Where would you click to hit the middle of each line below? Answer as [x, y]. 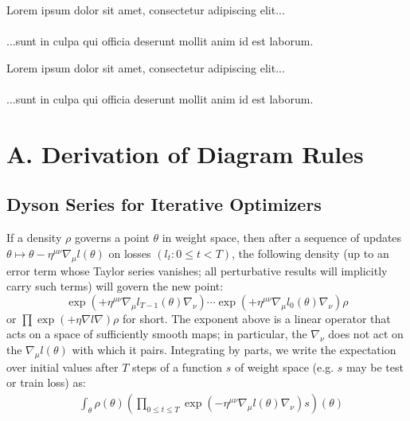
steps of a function [178, 366]
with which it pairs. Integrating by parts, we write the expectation [234, 349]
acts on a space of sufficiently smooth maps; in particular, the [157, 334]
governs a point [112, 238]
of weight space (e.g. [284, 366]
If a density [34, 238]
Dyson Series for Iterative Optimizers [164, 204]
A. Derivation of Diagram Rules [185, 153]
